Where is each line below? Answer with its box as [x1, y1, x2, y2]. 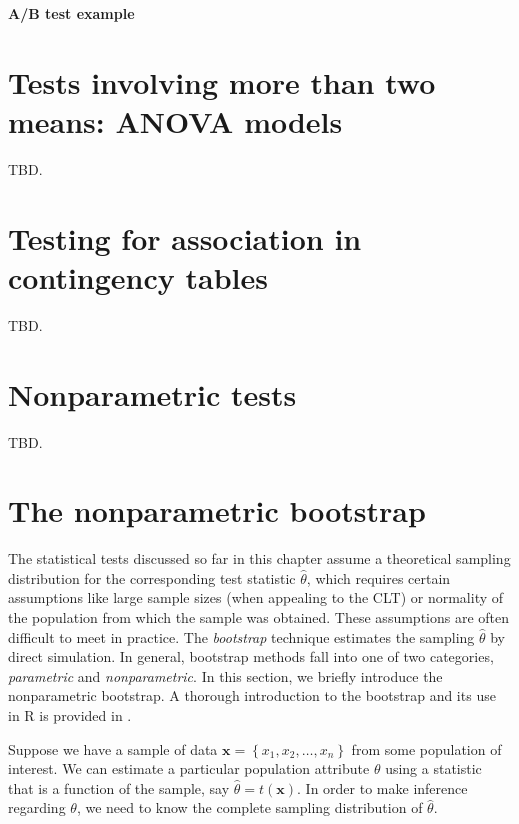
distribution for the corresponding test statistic [8, 567, 296, 588]
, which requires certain [306, 567, 451, 588]
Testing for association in [8, 217, 362, 258]
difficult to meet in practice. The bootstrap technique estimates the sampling [8, 626, 475, 647]
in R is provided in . [8, 705, 132, 725]
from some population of [351, 738, 502, 759]
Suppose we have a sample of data [8, 738, 218, 759]
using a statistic [385, 758, 482, 779]
